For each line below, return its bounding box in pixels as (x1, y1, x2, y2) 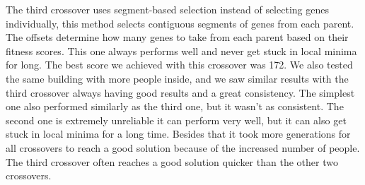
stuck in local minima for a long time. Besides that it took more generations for (6, 126, 351, 141)
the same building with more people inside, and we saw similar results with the (6, 71, 349, 85)
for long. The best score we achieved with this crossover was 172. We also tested (6, 57, 353, 72)
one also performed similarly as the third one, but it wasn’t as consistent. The (6, 99, 344, 114)
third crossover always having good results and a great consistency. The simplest (6, 85, 355, 100)
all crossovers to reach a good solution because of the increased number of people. (6, 140, 360, 155)
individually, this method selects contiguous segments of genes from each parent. (6, 16, 354, 30)
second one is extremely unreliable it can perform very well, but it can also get (6, 112, 347, 127)
